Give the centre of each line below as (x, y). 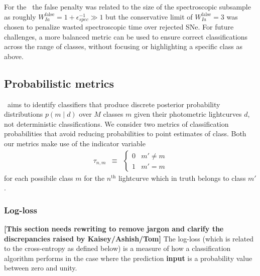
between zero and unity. (41, 268)
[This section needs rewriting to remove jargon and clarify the (114, 229)
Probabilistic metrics (59, 83)
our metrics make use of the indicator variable (75, 143)
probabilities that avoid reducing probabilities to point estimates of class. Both (125, 133)
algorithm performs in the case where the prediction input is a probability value (128, 258)
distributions (24, 114)
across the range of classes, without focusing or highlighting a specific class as (123, 46)
